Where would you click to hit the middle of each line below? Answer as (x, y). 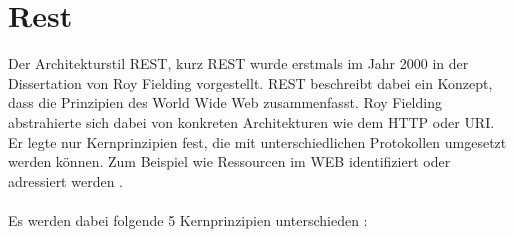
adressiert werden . (65, 180)
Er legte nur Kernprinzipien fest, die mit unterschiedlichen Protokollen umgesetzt (257, 141)
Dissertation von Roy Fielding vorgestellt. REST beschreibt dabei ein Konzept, (250, 82)
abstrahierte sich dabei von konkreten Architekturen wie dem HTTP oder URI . (251, 121)
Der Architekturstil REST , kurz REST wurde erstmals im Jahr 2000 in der (238, 63)
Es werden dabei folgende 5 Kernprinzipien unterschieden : (188, 219)
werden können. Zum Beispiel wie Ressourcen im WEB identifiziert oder (229, 161)
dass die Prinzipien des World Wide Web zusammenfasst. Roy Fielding (225, 102)
